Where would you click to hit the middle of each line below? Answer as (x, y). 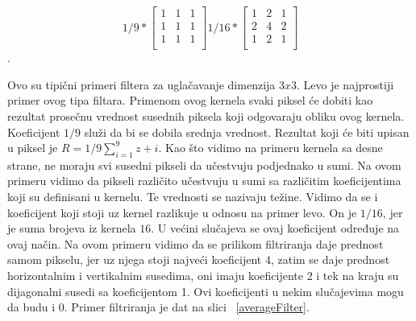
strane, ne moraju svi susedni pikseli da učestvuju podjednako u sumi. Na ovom (204, 165)
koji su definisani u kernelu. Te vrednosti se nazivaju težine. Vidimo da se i (193, 197)
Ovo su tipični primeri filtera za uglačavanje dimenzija (141, 84)
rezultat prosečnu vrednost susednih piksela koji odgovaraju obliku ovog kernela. (206, 115)
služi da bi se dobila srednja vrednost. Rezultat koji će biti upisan (247, 132)
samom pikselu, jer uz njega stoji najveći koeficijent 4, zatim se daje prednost (199, 259)
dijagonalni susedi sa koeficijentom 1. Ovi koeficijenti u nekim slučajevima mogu (206, 291)
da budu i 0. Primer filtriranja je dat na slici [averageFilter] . (158, 307)
